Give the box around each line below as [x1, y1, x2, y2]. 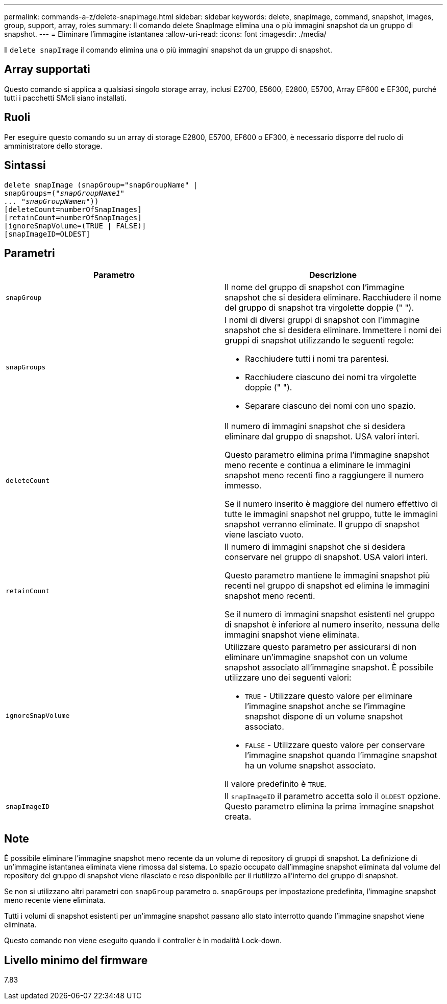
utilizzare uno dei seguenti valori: [225, 672, 352, 683]
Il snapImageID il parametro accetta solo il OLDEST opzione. [225, 791, 441, 802]
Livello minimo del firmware [4, 953, 148, 967]
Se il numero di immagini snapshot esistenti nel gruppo [225, 609, 435, 620]
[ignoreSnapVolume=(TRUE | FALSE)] [4, 221, 146, 230]
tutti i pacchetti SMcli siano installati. [4, 93, 127, 102]
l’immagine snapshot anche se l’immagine [245, 701, 406, 712]
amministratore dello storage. [4, 141, 103, 150]
